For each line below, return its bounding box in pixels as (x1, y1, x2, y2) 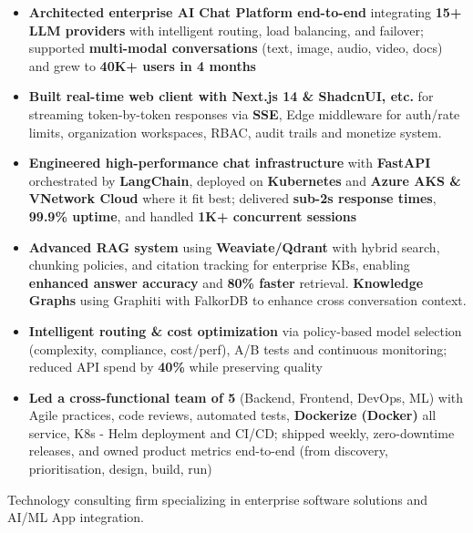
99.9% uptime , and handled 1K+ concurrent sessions (28, 206, 357, 225)
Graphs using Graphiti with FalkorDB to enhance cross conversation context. (28, 291, 467, 310)
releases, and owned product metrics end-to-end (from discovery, (28, 441, 388, 460)
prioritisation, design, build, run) (28, 459, 212, 478)
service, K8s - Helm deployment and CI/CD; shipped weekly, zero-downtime (28, 423, 455, 442)
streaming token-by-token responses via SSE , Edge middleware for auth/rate (28, 104, 460, 123)
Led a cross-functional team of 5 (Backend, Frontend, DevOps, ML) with (28, 387, 464, 406)
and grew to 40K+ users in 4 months (28, 56, 256, 75)
